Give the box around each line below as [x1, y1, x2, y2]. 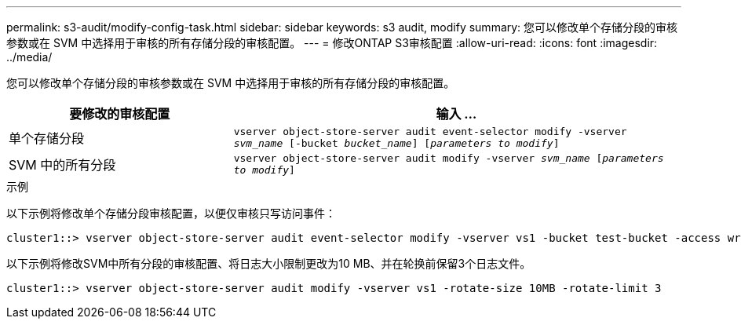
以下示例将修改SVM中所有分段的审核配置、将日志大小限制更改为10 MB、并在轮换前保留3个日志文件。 [6, 257, 531, 270]
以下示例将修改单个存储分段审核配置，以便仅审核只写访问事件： [6, 206, 336, 220]
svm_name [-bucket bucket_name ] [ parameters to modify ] [233, 137, 560, 149]
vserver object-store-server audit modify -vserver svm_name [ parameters [233, 152, 664, 164]
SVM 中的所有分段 [9, 157, 116, 173]
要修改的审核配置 [69, 106, 170, 122]
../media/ [6, 50, 53, 64]
